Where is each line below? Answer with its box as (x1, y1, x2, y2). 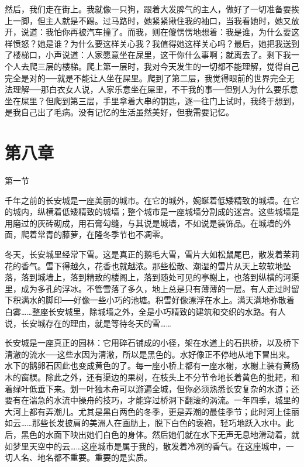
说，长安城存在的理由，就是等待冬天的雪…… (5, 317, 171, 329)
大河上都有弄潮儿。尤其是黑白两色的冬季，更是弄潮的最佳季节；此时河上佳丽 (5, 405, 299, 417)
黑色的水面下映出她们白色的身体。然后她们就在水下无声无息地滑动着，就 (20, 428, 299, 440)
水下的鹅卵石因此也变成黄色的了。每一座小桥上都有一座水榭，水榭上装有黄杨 (5, 359, 299, 372)
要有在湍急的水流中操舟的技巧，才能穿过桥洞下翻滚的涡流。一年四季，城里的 (5, 394, 299, 406)
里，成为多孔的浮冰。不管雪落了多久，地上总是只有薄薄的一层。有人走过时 (5, 282, 291, 294)
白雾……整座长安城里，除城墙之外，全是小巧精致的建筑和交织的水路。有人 (5, 305, 286, 317)
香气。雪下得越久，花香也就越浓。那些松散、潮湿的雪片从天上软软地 (20, 259, 283, 272)
